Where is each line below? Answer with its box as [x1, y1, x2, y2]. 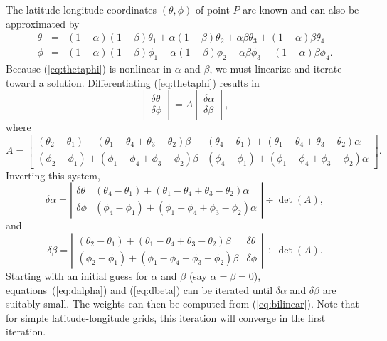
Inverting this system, [6, 167, 100, 182]
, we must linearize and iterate [209, 61, 342, 76]
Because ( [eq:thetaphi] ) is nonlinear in [6, 61, 171, 76]
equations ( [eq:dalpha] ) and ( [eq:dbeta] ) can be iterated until [6, 282, 273, 297]
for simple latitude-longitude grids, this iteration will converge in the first [6, 310, 326, 325]
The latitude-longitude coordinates [6, 2, 157, 16]
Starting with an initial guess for [6, 268, 148, 283]
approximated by [6, 16, 80, 31]
